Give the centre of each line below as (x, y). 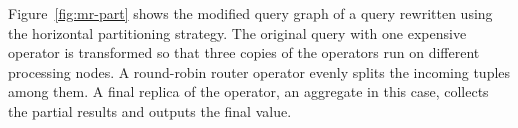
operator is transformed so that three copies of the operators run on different (244, 52)
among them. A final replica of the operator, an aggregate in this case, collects (248, 91)
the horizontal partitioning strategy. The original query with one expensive (237, 32)
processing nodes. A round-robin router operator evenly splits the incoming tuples (259, 71)
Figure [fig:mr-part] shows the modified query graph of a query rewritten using (250, 13)
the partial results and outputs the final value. (150, 110)
